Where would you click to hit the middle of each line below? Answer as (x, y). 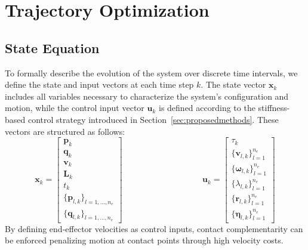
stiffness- (274, 108)
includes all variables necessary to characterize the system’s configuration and (147, 96)
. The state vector (233, 84)
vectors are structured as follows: (65, 131)
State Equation (52, 47)
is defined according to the (207, 108)
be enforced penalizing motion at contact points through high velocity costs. (144, 240)
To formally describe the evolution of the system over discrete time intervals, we (151, 72)
